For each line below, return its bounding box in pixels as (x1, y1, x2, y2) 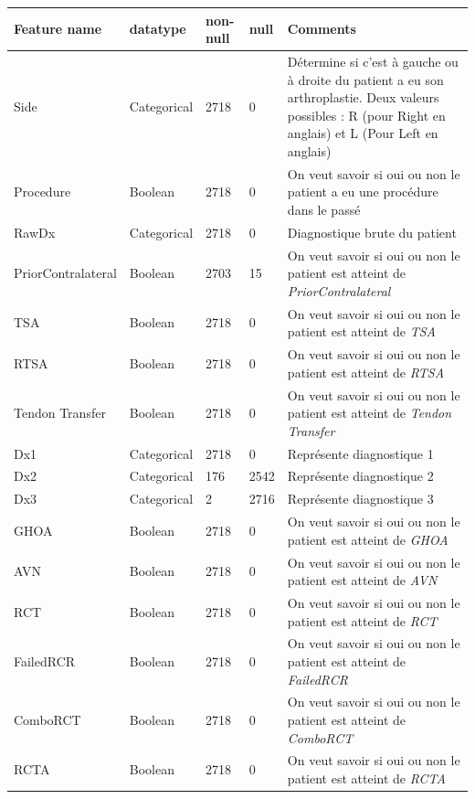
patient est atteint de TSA (287, 322, 436, 341)
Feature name (14, 19, 102, 38)
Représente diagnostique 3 (287, 489, 434, 508)
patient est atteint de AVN (287, 570, 438, 590)
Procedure (14, 182, 71, 201)
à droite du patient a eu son (287, 69, 444, 89)
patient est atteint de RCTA (287, 769, 446, 788)
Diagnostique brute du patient (287, 222, 457, 241)
